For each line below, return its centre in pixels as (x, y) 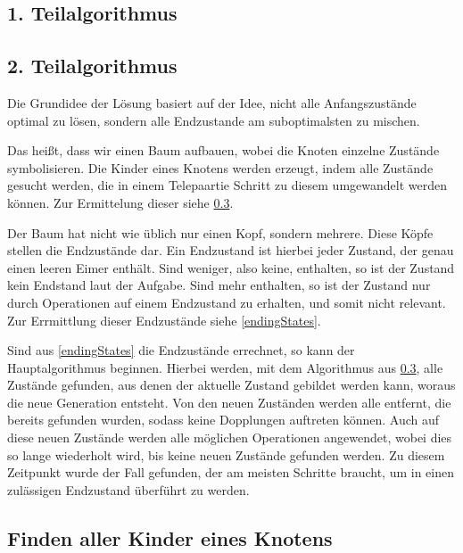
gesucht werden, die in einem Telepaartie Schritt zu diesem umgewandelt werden (227, 185)
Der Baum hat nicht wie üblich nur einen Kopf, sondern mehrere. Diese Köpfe (220, 232)
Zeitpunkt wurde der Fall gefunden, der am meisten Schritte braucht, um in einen (231, 472)
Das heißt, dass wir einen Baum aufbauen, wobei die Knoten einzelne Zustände (223, 150)
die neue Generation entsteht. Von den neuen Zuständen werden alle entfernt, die (229, 402)
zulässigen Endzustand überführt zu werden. (128, 489)
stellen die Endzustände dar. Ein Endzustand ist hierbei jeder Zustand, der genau (231, 250)
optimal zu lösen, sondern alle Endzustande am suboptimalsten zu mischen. (214, 120)
